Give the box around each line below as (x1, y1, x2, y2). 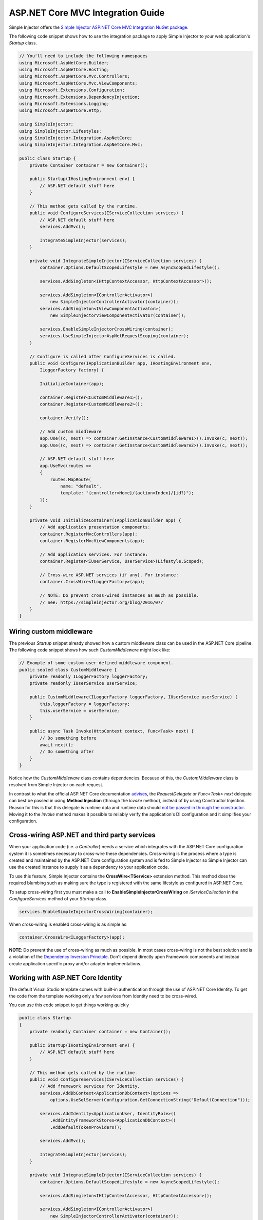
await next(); (39, 742, 74, 748)
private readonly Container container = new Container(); (29, 1029, 171, 1035)
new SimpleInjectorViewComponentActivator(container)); (50, 313, 187, 318)
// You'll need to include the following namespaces (19, 53, 148, 59)
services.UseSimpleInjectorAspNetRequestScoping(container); (39, 333, 189, 339)
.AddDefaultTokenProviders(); (50, 1124, 122, 1130)
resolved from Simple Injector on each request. (9, 782, 104, 788)
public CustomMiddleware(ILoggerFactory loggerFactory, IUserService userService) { (29, 694, 238, 700)
